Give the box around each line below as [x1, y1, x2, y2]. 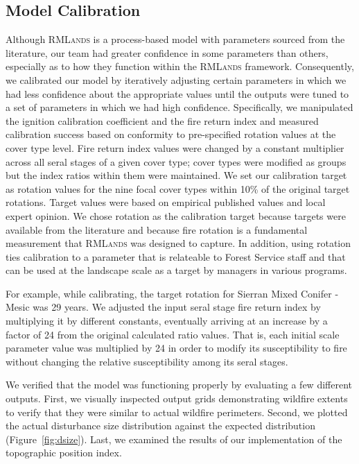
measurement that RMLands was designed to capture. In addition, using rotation [6, 236, 351, 250]
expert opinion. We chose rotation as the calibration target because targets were [6, 208, 346, 223]
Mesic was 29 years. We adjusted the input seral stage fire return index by [6, 300, 321, 314]
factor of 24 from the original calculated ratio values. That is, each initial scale [6, 327, 340, 341]
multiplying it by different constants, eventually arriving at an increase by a [6, 313, 328, 328]
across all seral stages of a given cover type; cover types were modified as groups [6, 154, 347, 169]
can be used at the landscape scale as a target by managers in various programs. [6, 263, 347, 277]
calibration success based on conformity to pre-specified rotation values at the [6, 127, 336, 141]
